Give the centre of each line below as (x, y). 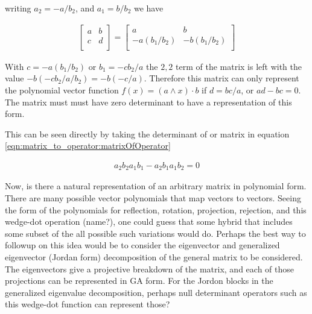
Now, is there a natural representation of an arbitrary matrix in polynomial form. (156, 186)
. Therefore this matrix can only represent (221, 78)
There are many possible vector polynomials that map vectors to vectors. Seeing (153, 197)
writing (18, 8)
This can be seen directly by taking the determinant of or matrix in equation (147, 133)
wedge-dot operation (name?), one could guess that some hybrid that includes (149, 221)
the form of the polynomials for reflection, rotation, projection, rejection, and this (156, 209)
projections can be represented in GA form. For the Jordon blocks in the (139, 281)
